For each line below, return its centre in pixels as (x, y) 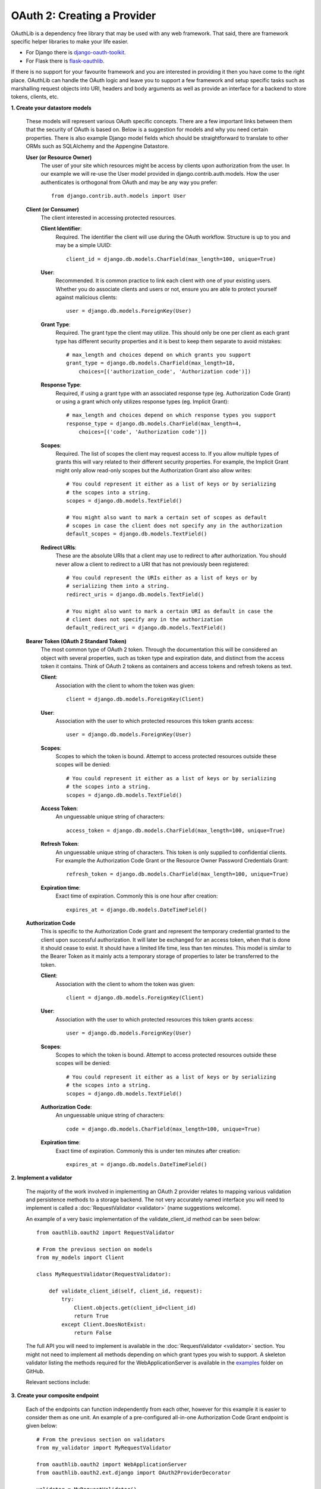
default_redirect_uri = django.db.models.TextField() (146, 628)
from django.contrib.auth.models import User (119, 196)
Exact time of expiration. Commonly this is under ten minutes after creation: (148, 1151)
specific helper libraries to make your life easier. (70, 41)
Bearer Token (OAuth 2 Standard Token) (76, 641)
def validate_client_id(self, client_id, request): (125, 1291)
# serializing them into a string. (118, 586)
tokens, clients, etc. (35, 97)
